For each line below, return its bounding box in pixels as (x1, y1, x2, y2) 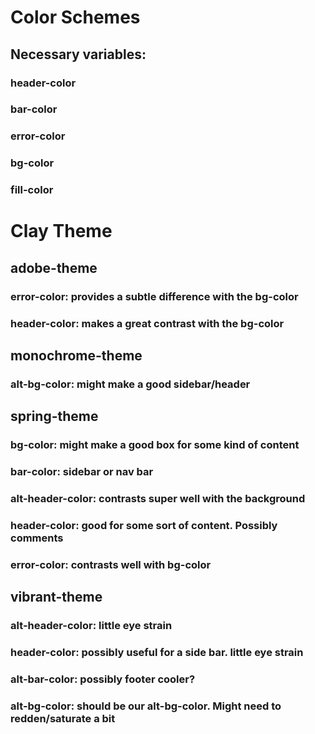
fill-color (10, 183, 54, 197)
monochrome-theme (10, 347, 143, 364)
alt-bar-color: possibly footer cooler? (10, 672, 196, 686)
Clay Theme (10, 220, 113, 243)
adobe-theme (10, 259, 98, 276)
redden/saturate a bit (10, 712, 116, 725)
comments (10, 531, 64, 545)
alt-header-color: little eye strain (10, 619, 173, 633)
